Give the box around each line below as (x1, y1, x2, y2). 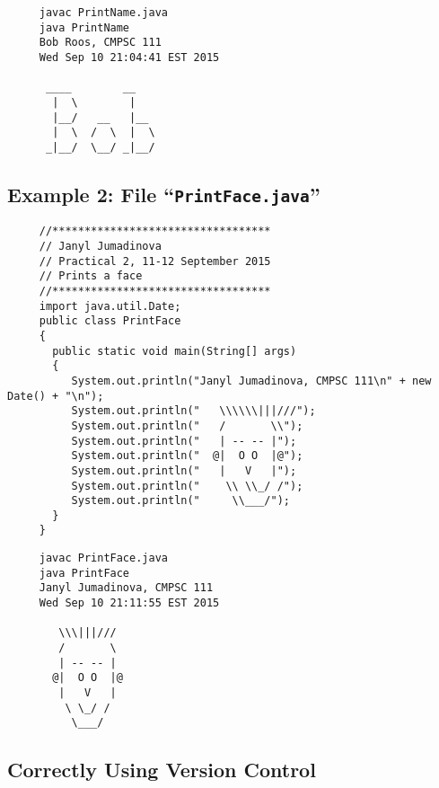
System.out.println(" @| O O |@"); (71, 449, 303, 463)
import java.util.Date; (39, 299, 181, 313)
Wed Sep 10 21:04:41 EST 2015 (39, 50, 220, 64)
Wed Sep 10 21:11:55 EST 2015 (39, 597, 220, 610)
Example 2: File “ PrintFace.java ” (7, 180, 320, 208)
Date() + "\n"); (7, 389, 104, 403)
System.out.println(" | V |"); (71, 464, 297, 477)
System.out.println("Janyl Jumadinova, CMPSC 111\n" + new (71, 374, 432, 387)
